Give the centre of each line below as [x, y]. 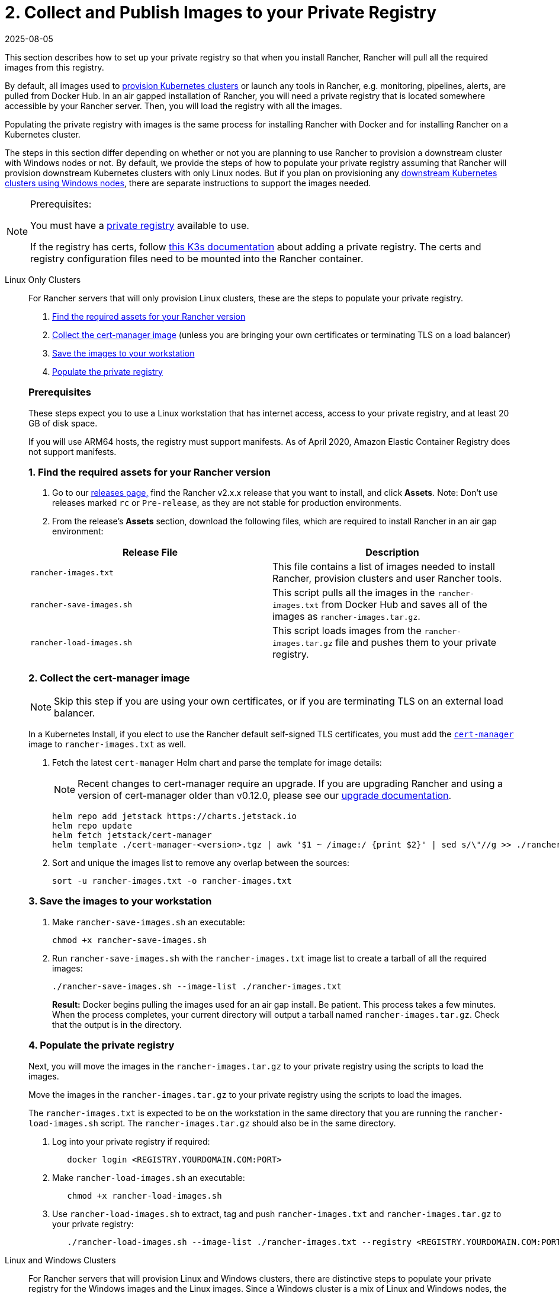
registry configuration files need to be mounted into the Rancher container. [197, 258]
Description [392, 552]
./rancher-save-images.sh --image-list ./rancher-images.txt [197, 986]
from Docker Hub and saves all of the [404, 605]
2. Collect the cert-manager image [109, 678]
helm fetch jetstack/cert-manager [132, 835]
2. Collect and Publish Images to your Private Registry [221, 12]
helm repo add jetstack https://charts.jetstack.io [175, 816]
